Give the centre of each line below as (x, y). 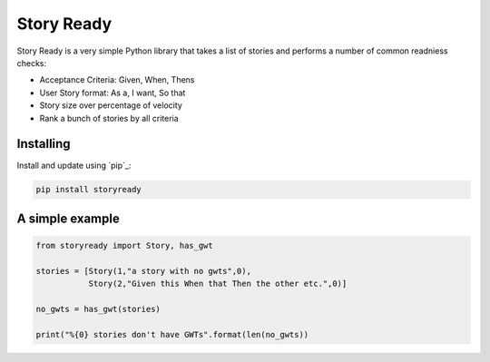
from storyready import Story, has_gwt (124, 245)
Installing (44, 144)
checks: (32, 63)
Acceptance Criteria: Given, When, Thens (117, 80)
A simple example (68, 218)
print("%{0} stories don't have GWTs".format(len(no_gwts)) (172, 334)
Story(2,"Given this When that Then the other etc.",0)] (218, 284)
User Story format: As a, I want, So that (113, 93)
